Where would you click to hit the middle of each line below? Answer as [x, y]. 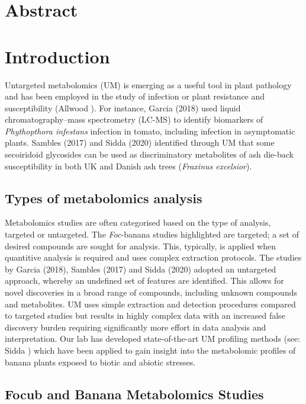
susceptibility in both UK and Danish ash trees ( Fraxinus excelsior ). [128, 166]
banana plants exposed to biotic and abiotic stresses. [100, 362]
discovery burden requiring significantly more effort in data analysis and [136, 327]
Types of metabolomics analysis [104, 198]
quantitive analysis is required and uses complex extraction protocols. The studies [153, 257]
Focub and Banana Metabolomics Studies [134, 394]
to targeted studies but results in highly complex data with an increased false [145, 315]
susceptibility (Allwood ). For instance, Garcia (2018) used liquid [123, 108]
